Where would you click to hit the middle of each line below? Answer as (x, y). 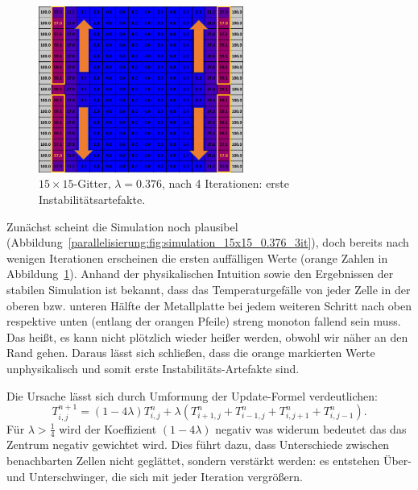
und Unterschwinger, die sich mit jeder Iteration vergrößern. (155, 476)
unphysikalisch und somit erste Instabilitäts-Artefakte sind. (153, 368)
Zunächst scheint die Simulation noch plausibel (122, 226)
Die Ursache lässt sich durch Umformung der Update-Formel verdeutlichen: (192, 395)
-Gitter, (92, 183)
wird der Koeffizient (108, 428)
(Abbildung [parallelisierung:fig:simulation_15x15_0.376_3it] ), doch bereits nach (208, 242)
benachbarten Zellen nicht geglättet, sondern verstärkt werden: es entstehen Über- (209, 460)
